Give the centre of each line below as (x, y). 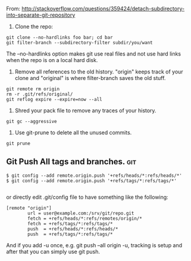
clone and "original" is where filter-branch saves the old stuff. (90, 78)
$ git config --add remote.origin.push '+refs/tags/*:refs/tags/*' (92, 181)
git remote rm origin (33, 89)
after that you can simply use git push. (53, 251)
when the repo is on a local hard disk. (52, 60)
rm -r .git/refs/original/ (40, 94)
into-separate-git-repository (41, 15)
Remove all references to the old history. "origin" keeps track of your (99, 72)
